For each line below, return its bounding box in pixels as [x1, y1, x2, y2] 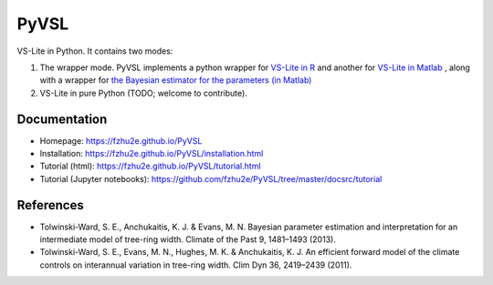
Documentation [16, 111, 108, 127]
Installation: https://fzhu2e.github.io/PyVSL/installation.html [39, 148, 264, 159]
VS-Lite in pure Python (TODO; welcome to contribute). [39, 87, 248, 98]
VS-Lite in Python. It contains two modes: [16, 46, 173, 56]
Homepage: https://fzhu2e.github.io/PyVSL [39, 135, 203, 146]
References [16, 197, 84, 213]
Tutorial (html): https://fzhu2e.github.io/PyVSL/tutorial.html [39, 160, 261, 172]
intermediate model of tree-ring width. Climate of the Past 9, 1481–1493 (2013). [39, 234, 337, 245]
